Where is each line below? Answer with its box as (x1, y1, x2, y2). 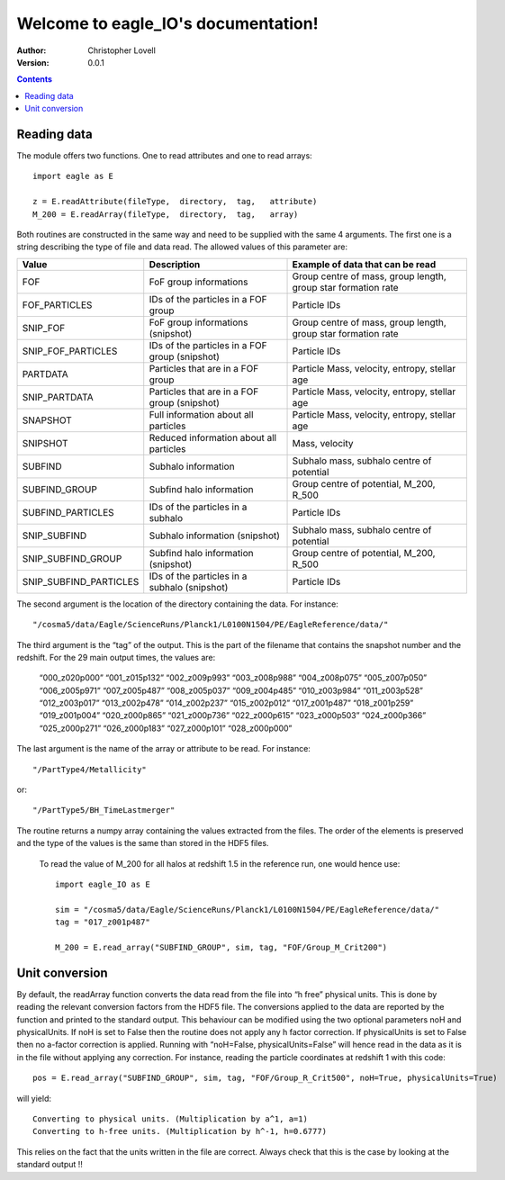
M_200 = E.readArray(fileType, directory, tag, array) (32, 209, 299, 220)
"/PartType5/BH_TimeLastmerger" (32, 806, 176, 815)
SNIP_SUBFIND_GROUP (22, 552, 122, 564)
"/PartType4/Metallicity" (32, 764, 148, 774)
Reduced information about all (149, 431, 277, 444)
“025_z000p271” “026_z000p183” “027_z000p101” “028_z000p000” (39, 723, 293, 734)
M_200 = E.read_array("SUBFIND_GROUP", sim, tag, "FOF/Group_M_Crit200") (55, 941, 388, 952)
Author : (16, 45, 47, 56)
